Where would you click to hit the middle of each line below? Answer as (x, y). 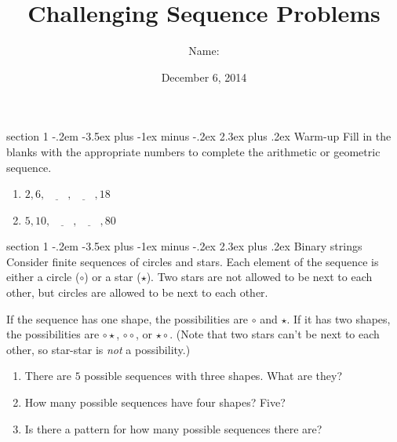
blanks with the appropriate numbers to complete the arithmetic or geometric (193, 151)
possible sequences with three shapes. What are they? (213, 376)
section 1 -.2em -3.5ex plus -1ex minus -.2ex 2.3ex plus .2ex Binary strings (184, 246)
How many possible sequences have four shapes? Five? (155, 402)
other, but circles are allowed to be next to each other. (137, 292)
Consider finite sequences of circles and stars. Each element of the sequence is (193, 261)
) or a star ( (113, 277)
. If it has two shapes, (339, 318)
